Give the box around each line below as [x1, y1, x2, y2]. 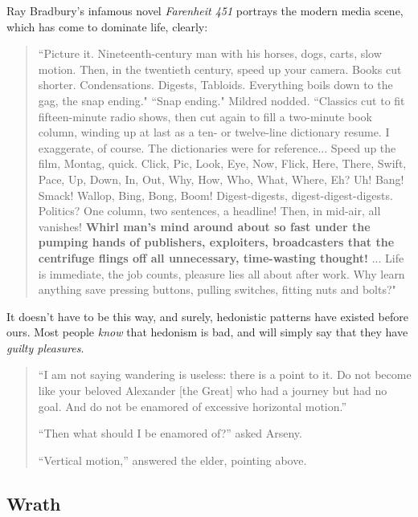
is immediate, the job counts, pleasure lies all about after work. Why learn [38, 265, 405, 282]
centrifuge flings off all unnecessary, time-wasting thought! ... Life [38, 249, 404, 266]
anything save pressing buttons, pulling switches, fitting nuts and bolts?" [38, 281, 396, 298]
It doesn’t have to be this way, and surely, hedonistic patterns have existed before [6, 307, 408, 324]
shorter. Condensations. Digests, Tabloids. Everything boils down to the [38, 76, 393, 93]
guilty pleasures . [6, 339, 84, 356]
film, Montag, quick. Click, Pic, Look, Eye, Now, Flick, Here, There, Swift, [38, 155, 407, 172]
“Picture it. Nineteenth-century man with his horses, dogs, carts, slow [38, 45, 382, 62]
